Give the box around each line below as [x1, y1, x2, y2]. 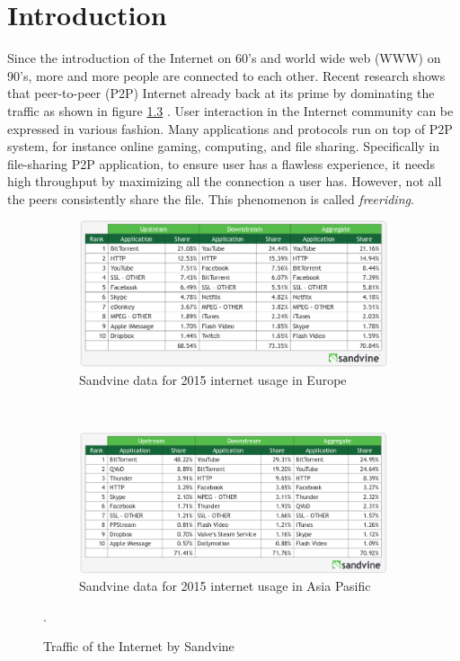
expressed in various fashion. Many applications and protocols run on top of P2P [7, 119, 453, 138]
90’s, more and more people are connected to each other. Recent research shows [7, 66, 446, 85]
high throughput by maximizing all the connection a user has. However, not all [7, 172, 442, 191]
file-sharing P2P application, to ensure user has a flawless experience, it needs [7, 154, 435, 173]
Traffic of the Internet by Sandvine [43, 637, 234, 656]
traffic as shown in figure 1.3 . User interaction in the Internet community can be [7, 101, 454, 120]
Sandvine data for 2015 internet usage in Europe [79, 370, 347, 389]
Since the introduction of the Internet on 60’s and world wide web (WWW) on [7, 49, 441, 67]
